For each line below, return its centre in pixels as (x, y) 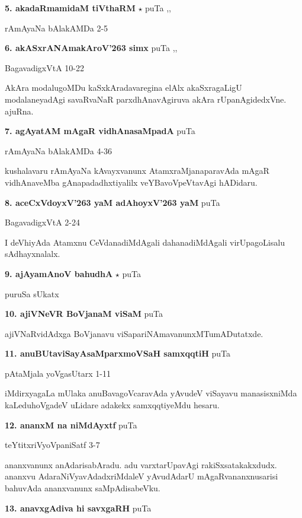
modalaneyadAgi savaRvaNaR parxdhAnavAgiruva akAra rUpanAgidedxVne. (146, 99)
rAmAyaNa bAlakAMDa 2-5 (57, 28)
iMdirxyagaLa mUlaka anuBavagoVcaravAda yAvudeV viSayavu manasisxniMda (151, 393)
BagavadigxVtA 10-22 (44, 67)
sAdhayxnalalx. (33, 254)
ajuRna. (19, 111)
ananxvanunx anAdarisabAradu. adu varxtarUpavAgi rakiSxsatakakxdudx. (141, 464)
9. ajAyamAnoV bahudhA (59, 273)
